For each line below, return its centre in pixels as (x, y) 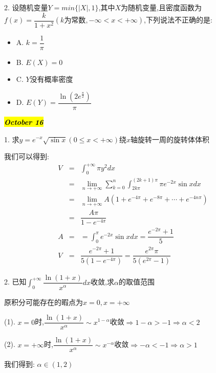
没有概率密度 (51, 79)
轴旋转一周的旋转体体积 (170, 139)
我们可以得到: (27, 156)
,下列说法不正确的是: (178, 20)
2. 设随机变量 (26, 7)
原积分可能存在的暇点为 (44, 302)
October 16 (24, 122)
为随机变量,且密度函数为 (161, 7)
